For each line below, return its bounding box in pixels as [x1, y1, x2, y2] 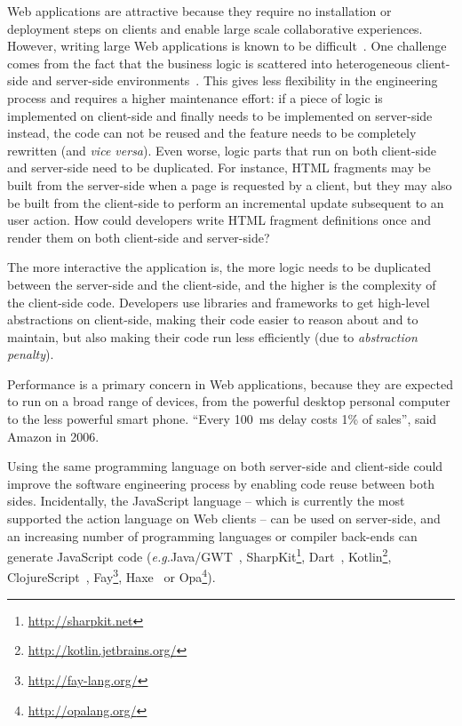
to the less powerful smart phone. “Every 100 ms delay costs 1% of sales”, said [7, 410, 437, 428]
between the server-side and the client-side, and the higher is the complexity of [7, 275, 436, 293]
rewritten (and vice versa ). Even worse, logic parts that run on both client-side [7, 140, 436, 159]
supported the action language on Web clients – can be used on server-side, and [7, 509, 441, 528]
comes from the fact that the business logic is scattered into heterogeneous [7, 53, 412, 72]
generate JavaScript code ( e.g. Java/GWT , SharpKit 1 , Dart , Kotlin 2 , [7, 545, 392, 565]
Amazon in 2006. [7, 427, 100, 445]
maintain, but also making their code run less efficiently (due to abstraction [7, 327, 418, 346]
